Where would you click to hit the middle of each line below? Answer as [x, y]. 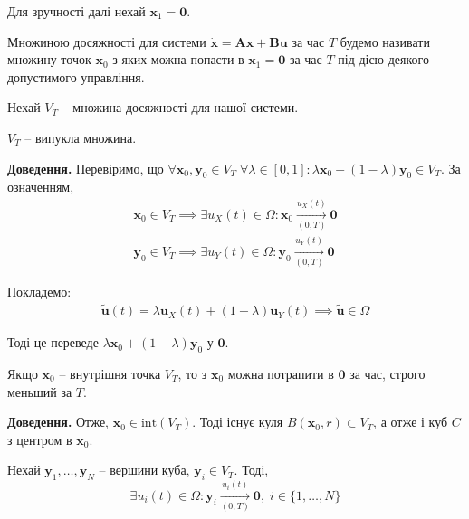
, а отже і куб [411, 422]
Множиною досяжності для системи [107, 41]
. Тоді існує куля [238, 422]
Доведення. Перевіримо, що [86, 168]
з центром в [40, 439]
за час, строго [388, 373]
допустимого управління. [76, 76]
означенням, [41, 187]
